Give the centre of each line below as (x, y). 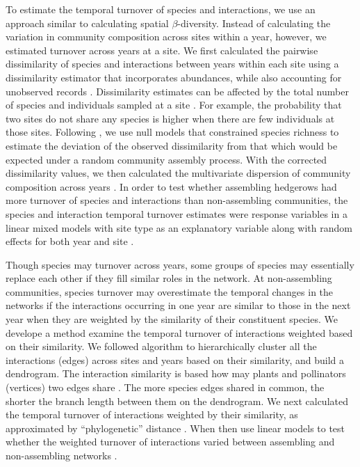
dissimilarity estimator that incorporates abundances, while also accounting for (174, 77)
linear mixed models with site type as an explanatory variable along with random (179, 227)
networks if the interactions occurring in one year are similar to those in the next (178, 305)
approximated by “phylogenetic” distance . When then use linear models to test (175, 428)
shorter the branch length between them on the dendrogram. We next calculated (177, 401)
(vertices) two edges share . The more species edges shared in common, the (165, 387)
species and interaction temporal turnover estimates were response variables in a (177, 213)
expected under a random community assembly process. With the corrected (166, 159)
